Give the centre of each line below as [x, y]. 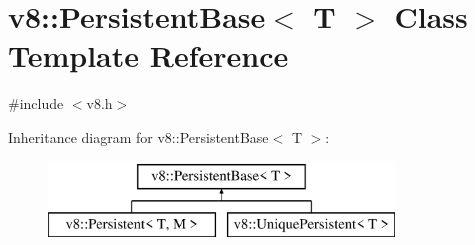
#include [36, 103]
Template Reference [148, 55]
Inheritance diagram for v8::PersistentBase [138, 136]
